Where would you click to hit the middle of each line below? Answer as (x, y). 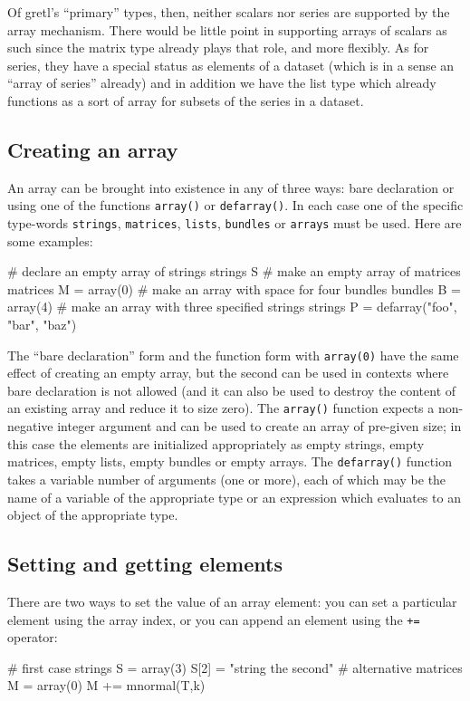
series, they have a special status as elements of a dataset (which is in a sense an (231, 65)
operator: (33, 637)
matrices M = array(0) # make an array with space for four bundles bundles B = (234, 288)
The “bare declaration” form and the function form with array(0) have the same (233, 355)
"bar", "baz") (42, 325)
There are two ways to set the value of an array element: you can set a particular (232, 601)
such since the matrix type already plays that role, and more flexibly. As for (218, 48)
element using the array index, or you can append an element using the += (214, 619)
